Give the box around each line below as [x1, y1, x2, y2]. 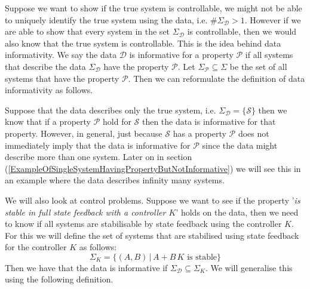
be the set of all [229, 60, 287, 72]
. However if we [244, 13, 301, 26]
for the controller [5, 241, 67, 253]
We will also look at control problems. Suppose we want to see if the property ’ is [5, 193, 300, 206]
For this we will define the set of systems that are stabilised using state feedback [5, 229, 299, 241]
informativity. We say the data [5, 48, 117, 61]
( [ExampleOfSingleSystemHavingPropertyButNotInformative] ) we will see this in [5, 162, 301, 174]
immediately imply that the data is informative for [5, 139, 191, 151]
